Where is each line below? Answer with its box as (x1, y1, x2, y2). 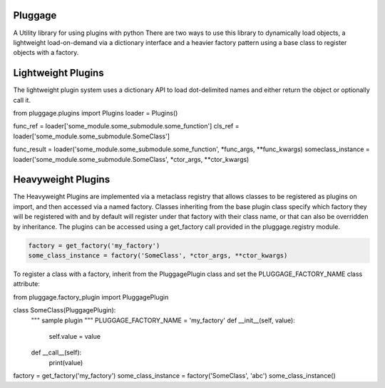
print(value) (48, 358, 83, 367)
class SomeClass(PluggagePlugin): (13, 306, 116, 315)
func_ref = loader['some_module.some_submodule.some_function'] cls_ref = (13, 122, 240, 131)
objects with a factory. (13, 48, 79, 57)
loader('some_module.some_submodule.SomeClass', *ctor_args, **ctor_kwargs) (13, 155, 250, 163)
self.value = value (48, 332, 101, 340)
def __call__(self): (31, 348, 82, 357)
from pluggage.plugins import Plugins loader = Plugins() (13, 108, 178, 117)
